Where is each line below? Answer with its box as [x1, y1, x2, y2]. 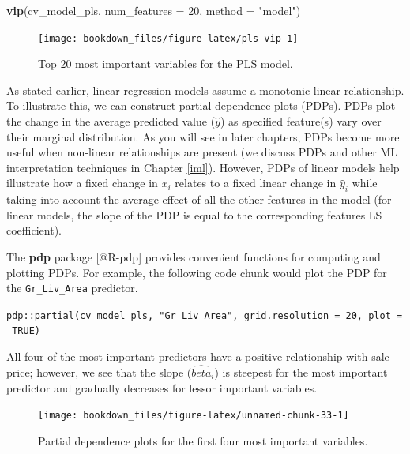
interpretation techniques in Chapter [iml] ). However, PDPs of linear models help [6, 159, 400, 175]
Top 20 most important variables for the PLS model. [38, 55, 293, 72]
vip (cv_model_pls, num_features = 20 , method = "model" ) [6, 2, 301, 18]
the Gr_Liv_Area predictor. [6, 280, 138, 296]
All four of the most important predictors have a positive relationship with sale [6, 348, 389, 365]
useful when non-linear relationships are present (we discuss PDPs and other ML [6, 144, 398, 160]
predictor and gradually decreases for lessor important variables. [6, 379, 318, 396]
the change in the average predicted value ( [6, 113, 216, 129]
